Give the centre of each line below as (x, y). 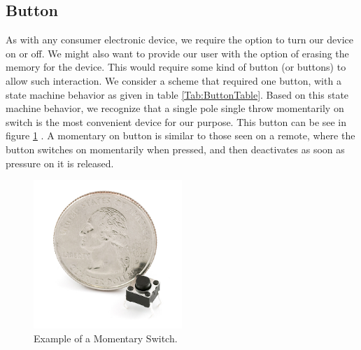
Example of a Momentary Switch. (106, 338)
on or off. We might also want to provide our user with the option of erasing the (177, 53)
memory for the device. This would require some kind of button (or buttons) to (176, 67)
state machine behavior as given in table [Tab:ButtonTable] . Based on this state (177, 94)
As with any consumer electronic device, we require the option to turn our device (179, 40)
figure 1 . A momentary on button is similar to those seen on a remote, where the (180, 135)
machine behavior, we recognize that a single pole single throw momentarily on (175, 108)
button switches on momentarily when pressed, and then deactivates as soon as (175, 149)
